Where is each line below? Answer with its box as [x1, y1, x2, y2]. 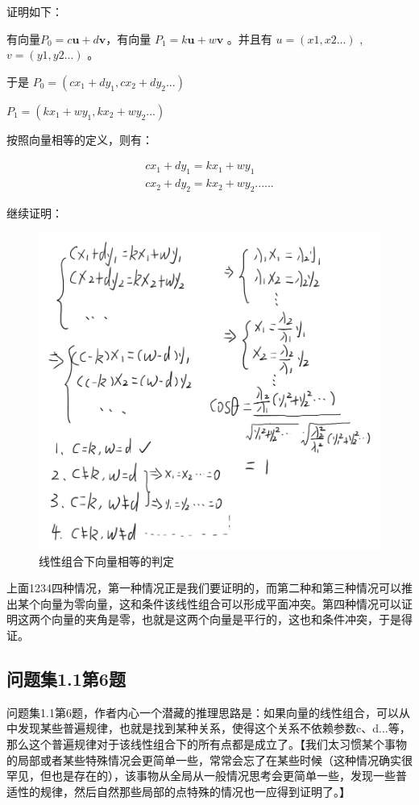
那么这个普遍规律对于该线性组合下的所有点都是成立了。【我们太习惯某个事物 [6, 736, 407, 753]
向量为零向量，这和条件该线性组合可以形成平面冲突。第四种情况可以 [39, 595, 401, 612]
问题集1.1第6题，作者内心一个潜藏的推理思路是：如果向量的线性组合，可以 [6, 703, 399, 720]
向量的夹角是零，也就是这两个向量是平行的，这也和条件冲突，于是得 [51, 611, 413, 628]
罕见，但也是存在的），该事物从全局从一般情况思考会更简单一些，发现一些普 [6, 767, 407, 784]
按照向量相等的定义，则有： [6, 131, 153, 147]
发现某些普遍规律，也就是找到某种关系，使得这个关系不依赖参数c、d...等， [17, 720, 411, 737]
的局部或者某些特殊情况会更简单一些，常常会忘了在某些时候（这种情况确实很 [6, 751, 413, 768]
